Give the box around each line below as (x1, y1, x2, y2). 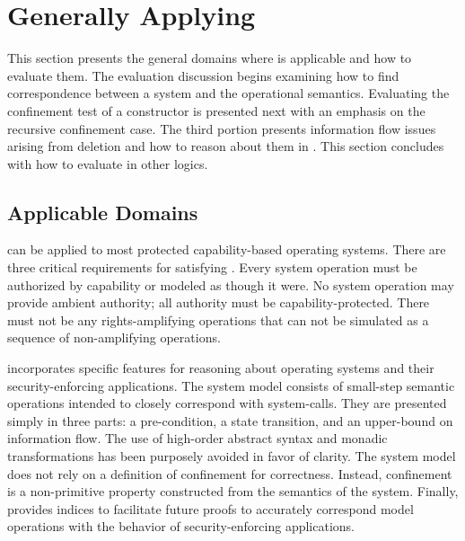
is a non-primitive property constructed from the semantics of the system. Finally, (7, 482, 459, 501)
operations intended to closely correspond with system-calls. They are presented (7, 394, 447, 412)
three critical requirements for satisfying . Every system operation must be (7, 258, 417, 277)
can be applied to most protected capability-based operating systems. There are (7, 240, 446, 259)
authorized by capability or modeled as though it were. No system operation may (7, 275, 454, 294)
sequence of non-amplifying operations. (7, 328, 221, 347)
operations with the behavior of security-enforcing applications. (7, 517, 355, 536)
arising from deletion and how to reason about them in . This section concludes (7, 137, 444, 155)
